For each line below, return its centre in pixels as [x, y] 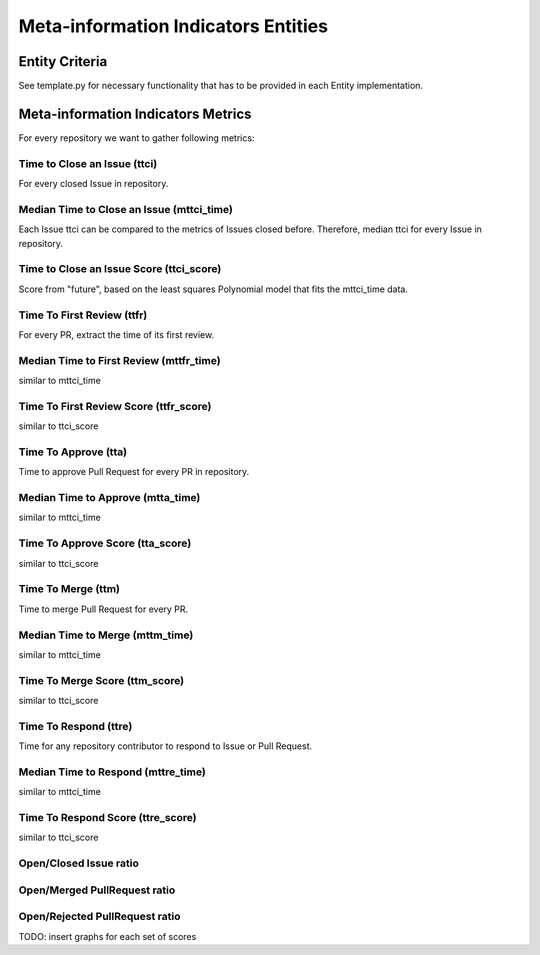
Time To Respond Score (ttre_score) [107, 818]
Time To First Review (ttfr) [83, 315]
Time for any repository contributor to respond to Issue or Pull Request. [165, 746]
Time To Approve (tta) [73, 452]
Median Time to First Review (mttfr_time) [119, 360]
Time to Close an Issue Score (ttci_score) [120, 269]
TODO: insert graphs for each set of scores [107, 936]
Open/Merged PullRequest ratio [97, 890]
